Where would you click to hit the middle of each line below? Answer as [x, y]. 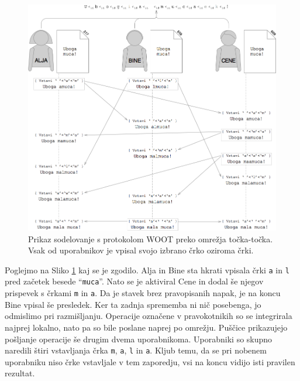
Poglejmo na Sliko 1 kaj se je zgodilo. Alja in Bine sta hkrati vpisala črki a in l [147, 270]
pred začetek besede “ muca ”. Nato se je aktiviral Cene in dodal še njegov [134, 281]
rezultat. [20, 373]
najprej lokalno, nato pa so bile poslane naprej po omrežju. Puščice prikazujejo [146, 327]
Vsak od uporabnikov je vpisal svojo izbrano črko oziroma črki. [141, 250]
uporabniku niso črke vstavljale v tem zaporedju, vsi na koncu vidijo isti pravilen [150, 361]
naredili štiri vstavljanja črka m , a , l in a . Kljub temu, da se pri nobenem [136, 350]
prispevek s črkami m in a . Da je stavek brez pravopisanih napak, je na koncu [143, 293]
